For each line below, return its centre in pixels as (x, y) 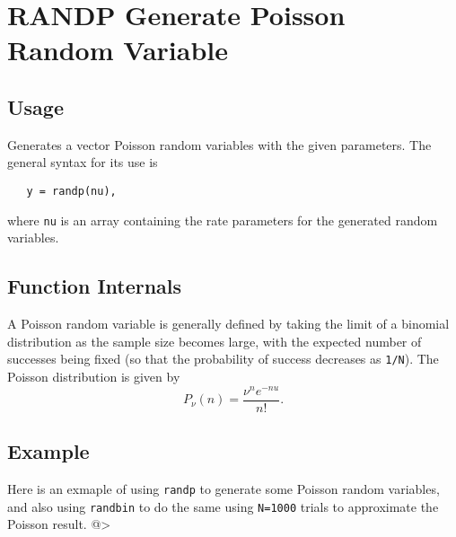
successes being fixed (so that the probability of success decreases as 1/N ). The (223, 359)
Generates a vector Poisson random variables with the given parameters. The (219, 144)
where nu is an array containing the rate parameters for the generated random (223, 220)
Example (48, 451)
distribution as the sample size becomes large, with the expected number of (215, 341)
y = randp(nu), (71, 191)
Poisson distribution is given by (94, 376)
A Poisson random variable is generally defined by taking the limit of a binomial (228, 324)
